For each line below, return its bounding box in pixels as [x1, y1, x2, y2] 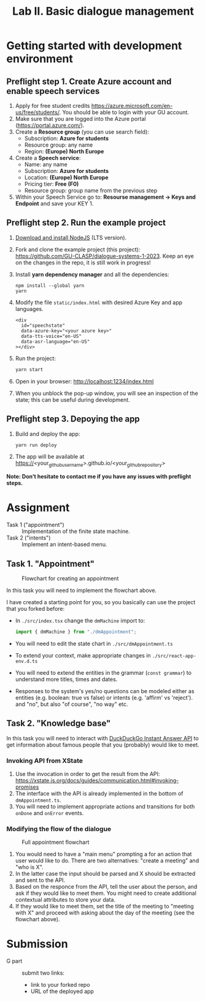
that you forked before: [6, 605, 65, 612]
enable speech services [6, 86, 100, 96]
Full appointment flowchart [21, 838, 90, 846]
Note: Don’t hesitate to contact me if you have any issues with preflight [6, 473, 191, 480]
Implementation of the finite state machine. [21, 527, 130, 535]
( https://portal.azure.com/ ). [15, 121, 85, 129]
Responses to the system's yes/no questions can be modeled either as [15, 687, 195, 694]
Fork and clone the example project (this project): [15, 245, 141, 253]
